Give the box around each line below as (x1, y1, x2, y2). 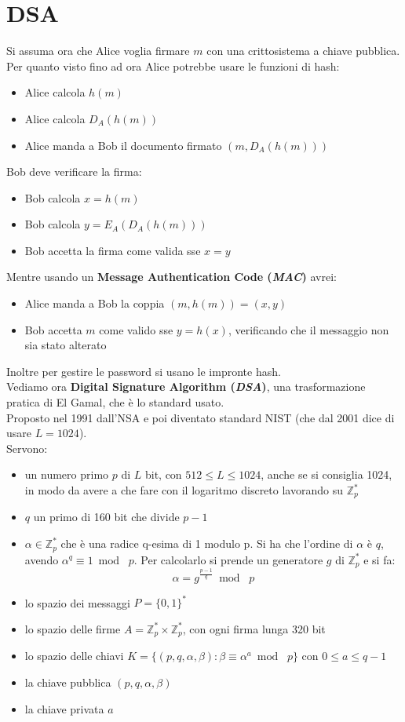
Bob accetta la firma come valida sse (24, 242, 201, 258)
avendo (24, 551, 59, 567)
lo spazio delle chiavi (24, 647, 124, 664)
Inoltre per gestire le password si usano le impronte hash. (6, 363, 281, 379)
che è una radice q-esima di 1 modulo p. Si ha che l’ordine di (60, 535, 353, 552)
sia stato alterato (24, 337, 107, 353)
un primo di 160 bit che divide (33, 509, 180, 525)
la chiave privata (24, 700, 104, 717)
